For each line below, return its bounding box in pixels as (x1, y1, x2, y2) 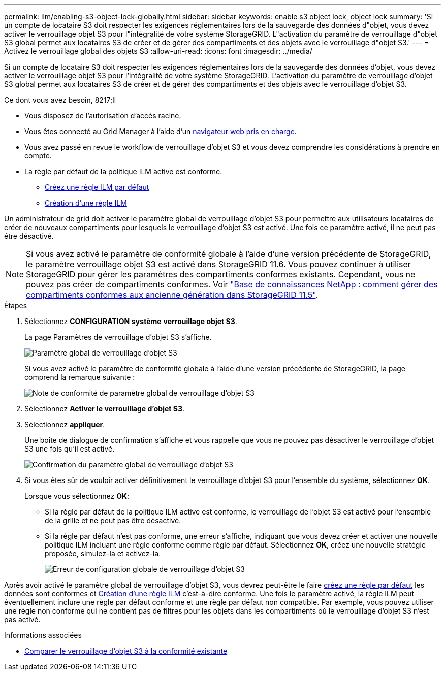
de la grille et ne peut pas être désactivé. (45, 516, 181, 525)
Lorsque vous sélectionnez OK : (24, 492, 130, 500)
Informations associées (4, 631, 82, 639)
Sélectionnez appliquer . (24, 420, 105, 429)
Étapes (4, 301, 27, 310)
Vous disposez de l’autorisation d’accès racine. (24, 111, 181, 120)
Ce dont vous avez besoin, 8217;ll (4, 95, 116, 104)
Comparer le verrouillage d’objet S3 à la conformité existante (24, 647, 228, 655)
